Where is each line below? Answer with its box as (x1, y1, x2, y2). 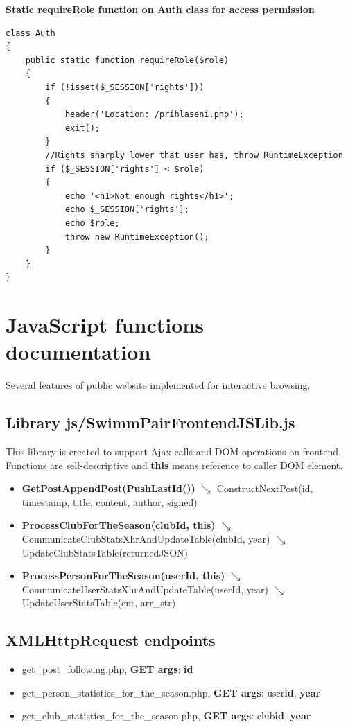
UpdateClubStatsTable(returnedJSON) (21, 545, 188, 559)
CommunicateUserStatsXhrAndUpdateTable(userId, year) (21, 581, 268, 596)
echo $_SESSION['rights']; (64, 204, 189, 215)
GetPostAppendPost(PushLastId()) (21, 481, 195, 496)
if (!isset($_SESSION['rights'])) (45, 82, 205, 92)
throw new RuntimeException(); (64, 231, 209, 242)
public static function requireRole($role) (25, 55, 229, 65)
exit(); (64, 123, 101, 133)
